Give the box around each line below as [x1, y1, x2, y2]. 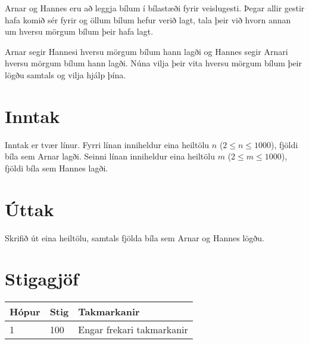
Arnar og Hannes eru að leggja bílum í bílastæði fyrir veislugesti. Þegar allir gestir [5, 2, 305, 14]
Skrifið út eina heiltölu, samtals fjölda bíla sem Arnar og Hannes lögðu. [5, 231, 265, 244]
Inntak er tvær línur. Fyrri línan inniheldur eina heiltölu [5, 138, 210, 150]
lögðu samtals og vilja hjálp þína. [5, 68, 126, 81]
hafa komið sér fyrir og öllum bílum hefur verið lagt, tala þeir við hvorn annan [5, 13, 291, 26]
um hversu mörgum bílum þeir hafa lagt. [5, 25, 154, 38]
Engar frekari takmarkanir [78, 322, 188, 337]
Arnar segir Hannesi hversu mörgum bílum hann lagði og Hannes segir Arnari [5, 45, 288, 57]
